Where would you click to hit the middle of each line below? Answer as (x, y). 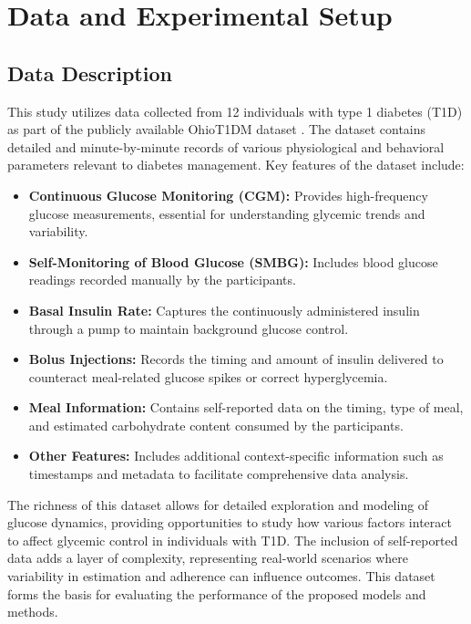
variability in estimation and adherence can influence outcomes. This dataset (221, 576)
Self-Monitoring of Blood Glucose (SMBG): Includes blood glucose (233, 261)
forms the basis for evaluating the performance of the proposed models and (217, 593)
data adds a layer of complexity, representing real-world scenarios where (208, 558)
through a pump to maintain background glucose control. (189, 328)
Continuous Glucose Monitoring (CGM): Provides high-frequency (228, 195)
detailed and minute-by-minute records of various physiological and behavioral (226, 146)
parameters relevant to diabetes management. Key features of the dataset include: (236, 165)
